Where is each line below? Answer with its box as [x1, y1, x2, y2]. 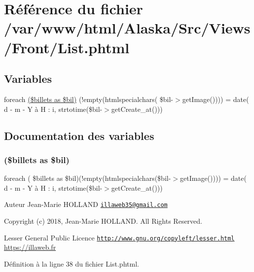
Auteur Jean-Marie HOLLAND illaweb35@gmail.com [4, 199, 168, 209]
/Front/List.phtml [4, 37, 130, 57]
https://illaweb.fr [4, 242, 56, 252]
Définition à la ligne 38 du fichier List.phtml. [4, 258, 139, 269]
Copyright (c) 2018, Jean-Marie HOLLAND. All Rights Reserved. [4, 215, 202, 226]
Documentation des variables [4, 128, 154, 143]
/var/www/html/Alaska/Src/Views [4, 18, 251, 38]
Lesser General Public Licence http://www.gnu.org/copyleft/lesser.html [4, 232, 235, 242]
